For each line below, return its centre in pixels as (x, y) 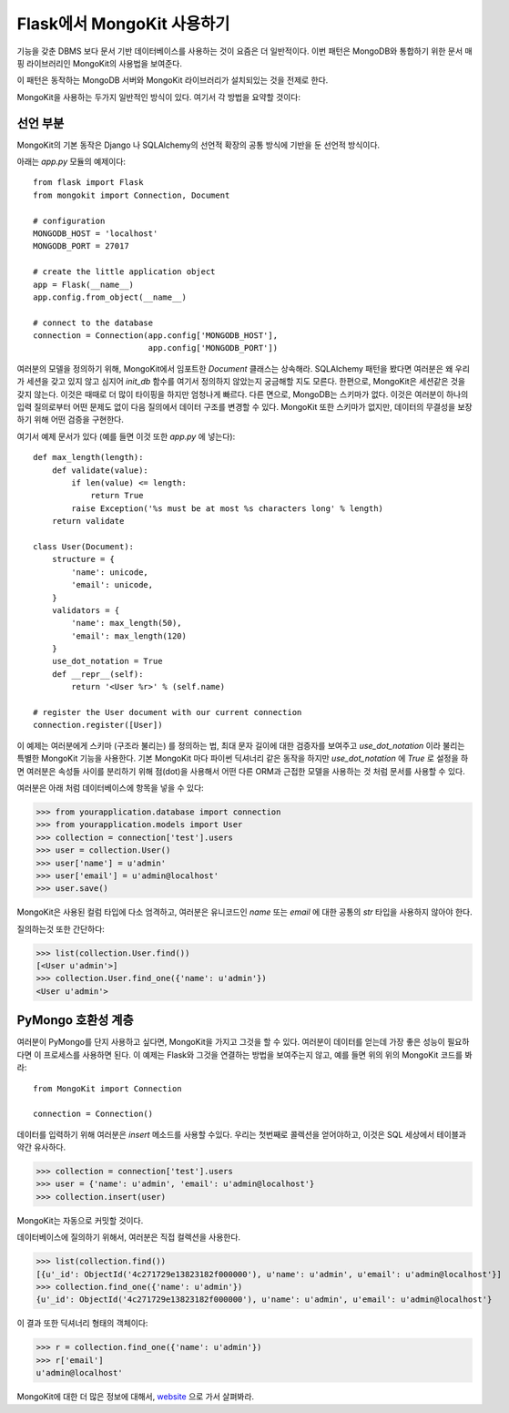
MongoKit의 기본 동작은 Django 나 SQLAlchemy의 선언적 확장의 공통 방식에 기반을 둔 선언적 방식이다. (199, 145)
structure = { (83, 559)
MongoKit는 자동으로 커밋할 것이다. (80, 1220)
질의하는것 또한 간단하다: (61, 928)
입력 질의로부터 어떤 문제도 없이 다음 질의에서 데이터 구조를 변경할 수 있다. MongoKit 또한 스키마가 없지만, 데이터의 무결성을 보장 (244, 407)
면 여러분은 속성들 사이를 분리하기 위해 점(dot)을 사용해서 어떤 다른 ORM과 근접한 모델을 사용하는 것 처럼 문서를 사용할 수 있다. (241, 771)
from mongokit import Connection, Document (132, 195)
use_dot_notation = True (107, 661)
